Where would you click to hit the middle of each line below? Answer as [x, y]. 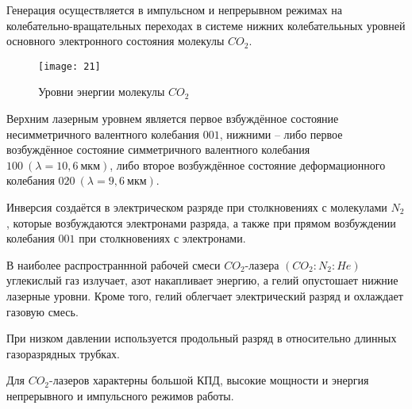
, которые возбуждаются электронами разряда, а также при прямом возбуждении [201, 222]
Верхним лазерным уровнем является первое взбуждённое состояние [173, 118]
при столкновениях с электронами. [162, 238]
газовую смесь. [42, 311]
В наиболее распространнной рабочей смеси [114, 264]
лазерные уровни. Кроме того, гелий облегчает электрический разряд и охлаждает [205, 295]
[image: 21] [69, 66]
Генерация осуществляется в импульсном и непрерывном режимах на [174, 10]
